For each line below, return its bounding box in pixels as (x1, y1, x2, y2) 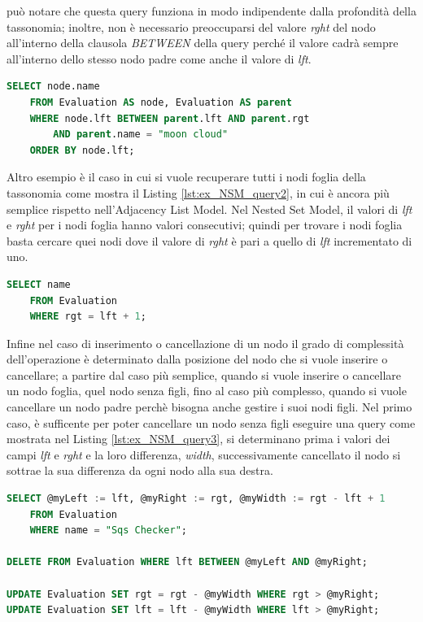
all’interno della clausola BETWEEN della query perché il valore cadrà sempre (7, 34, 399, 51)
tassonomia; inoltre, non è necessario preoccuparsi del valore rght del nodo (7, 18, 376, 35)
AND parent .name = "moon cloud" (53, 128, 229, 141)
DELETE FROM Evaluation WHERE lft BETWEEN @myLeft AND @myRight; (7, 556, 368, 568)
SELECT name (7, 278, 71, 290)
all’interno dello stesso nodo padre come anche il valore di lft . (7, 50, 312, 67)
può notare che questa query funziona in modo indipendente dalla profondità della (7, 2, 416, 19)
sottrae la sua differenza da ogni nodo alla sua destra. (7, 462, 273, 479)
